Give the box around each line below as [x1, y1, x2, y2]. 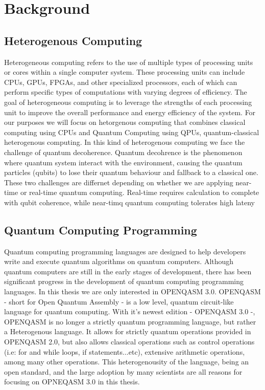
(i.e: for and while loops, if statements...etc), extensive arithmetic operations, [4, 346, 245, 357]
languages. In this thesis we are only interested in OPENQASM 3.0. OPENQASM [4, 286, 261, 297]
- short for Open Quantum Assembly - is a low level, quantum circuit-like [4, 296, 234, 307]
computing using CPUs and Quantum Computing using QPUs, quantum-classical [4, 126, 259, 137]
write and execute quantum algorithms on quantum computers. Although [4, 256, 234, 267]
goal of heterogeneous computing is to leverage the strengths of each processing [4, 96, 252, 107]
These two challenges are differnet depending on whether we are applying [4, 177, 233, 187]
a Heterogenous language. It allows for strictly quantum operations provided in [4, 326, 251, 337]
